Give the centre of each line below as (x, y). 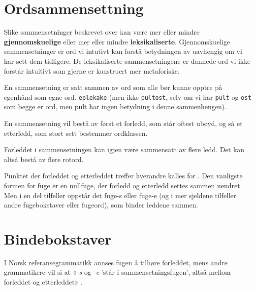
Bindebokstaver (58, 238)
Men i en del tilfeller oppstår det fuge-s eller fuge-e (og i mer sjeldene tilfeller (120, 195)
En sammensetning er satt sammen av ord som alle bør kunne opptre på (113, 87)
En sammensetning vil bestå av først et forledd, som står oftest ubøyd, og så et (123, 123)
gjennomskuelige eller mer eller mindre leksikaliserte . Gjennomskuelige (117, 41)
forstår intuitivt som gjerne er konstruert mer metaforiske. (92, 70)
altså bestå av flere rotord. (44, 159)
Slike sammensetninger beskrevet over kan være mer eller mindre (102, 32)
